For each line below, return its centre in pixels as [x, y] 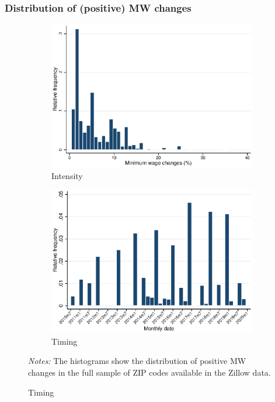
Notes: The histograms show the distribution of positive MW [137, 361]
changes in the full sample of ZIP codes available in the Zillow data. [149, 372]
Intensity [67, 175]
